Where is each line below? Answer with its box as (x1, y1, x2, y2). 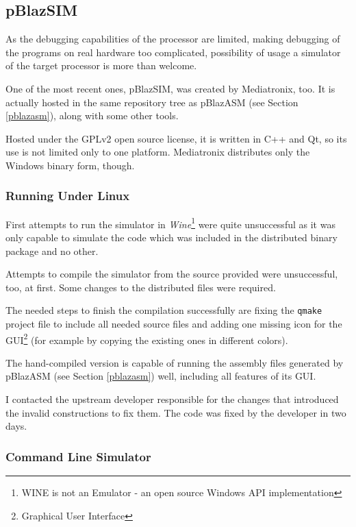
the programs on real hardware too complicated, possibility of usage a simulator (5, 45, 341, 59)
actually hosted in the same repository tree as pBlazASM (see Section (5, 95, 298, 109)
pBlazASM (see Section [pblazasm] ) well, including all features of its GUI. (5, 369, 316, 383)
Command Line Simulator (5, 448, 151, 465)
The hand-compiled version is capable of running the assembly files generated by (5, 355, 344, 369)
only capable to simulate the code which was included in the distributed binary (5, 230, 338, 245)
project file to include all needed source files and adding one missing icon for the (5, 317, 342, 331)
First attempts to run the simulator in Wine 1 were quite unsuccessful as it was (5, 215, 335, 231)
